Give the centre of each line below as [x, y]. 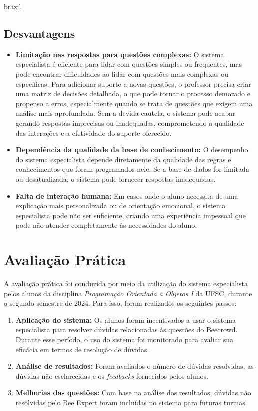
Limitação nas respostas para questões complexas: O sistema [120, 54]
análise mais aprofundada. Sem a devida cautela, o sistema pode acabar [125, 113]
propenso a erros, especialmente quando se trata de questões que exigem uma [134, 103]
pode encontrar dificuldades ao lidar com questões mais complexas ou [122, 73]
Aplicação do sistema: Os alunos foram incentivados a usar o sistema [126, 320]
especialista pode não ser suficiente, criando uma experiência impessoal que [131, 215]
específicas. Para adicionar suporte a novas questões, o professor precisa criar [133, 83]
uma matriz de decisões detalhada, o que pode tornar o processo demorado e [133, 93]
